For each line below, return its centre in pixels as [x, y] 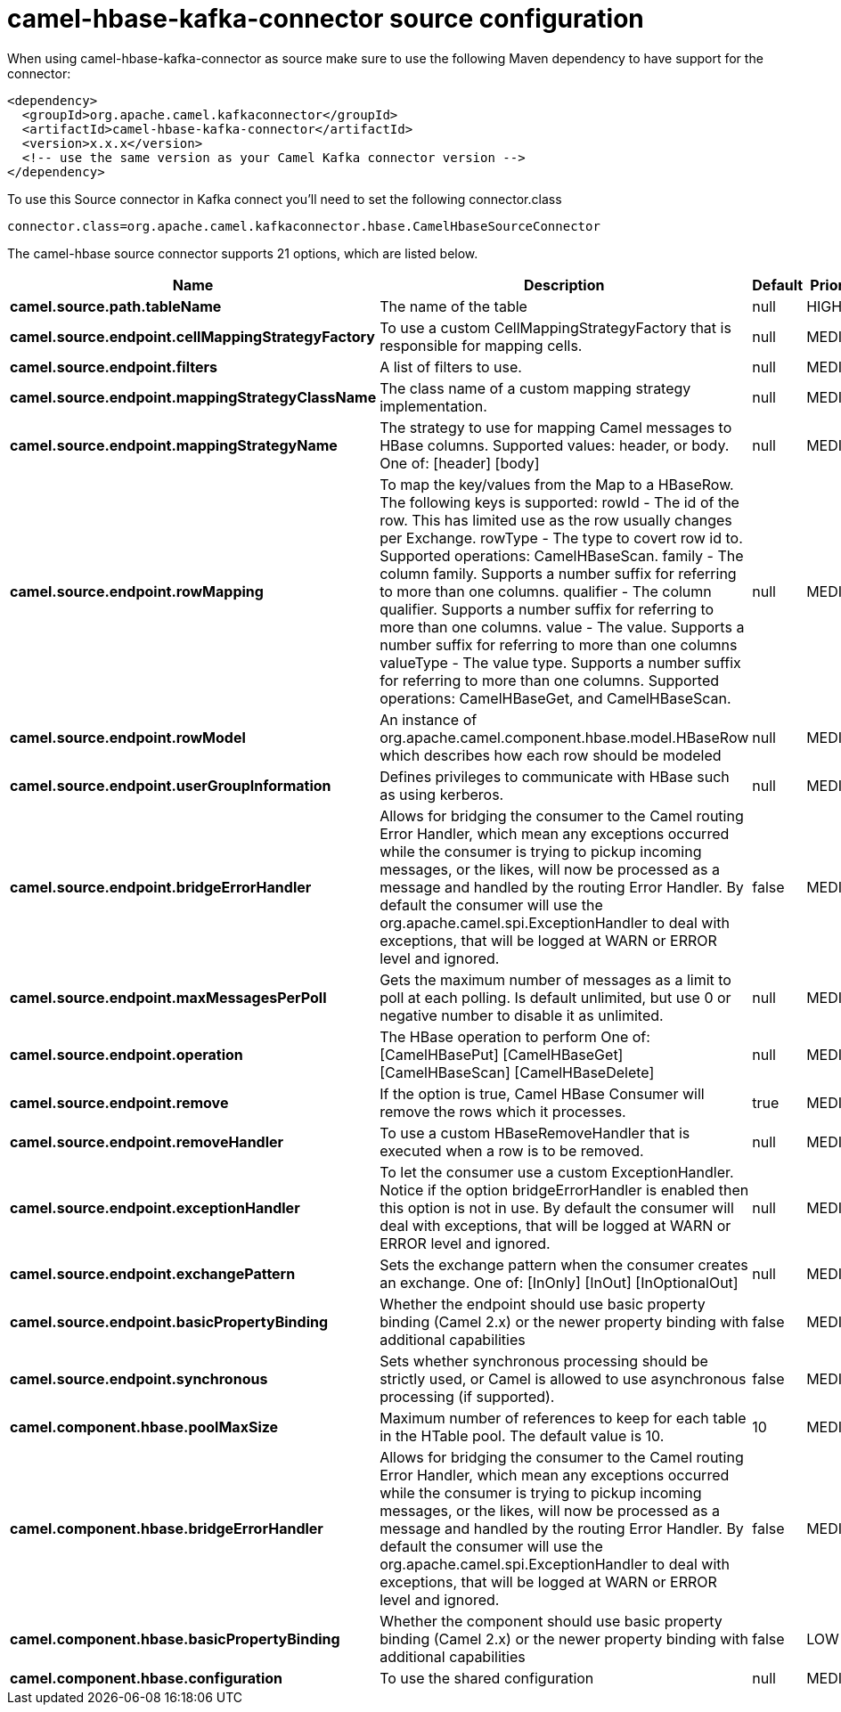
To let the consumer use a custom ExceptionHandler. [557, 1172]
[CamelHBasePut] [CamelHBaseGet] [502, 1054]
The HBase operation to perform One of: [515, 1036]
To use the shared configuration [487, 1678]
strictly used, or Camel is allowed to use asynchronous [563, 1378]
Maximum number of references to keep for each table [563, 1418]
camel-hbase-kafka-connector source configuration [326, 19]
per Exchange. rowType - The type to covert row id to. [561, 538]
